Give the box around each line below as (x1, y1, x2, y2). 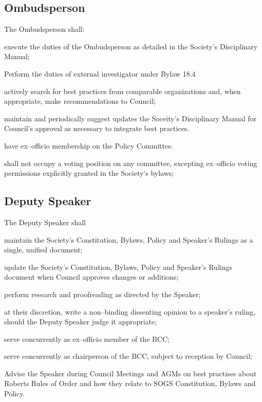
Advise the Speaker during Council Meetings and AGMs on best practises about (4, 368, 257, 378)
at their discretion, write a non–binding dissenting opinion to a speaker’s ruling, (4, 306, 256, 317)
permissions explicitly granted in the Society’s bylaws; (4, 168, 174, 178)
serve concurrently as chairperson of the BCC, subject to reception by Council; (4, 351, 252, 361)
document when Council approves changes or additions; (4, 271, 179, 282)
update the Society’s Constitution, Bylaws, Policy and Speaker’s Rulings (4, 261, 232, 272)
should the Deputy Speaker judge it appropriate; (4, 316, 157, 327)
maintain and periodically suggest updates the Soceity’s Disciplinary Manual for (4, 113, 257, 123)
